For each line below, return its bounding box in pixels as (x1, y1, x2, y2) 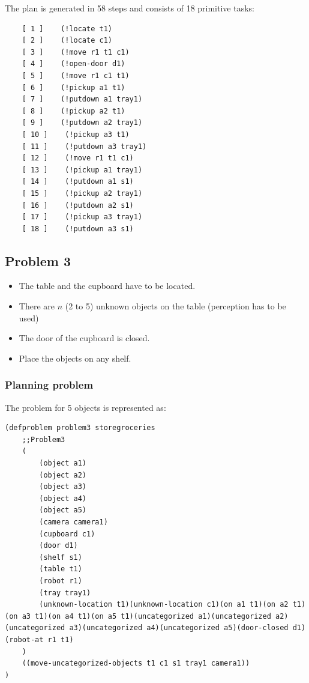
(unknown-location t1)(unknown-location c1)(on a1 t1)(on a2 (39, 600, 289, 609)
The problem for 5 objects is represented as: (5, 401, 166, 413)
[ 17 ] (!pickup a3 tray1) (22, 213, 143, 222)
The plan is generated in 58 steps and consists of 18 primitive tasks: (5, 2, 254, 14)
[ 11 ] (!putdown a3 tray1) (22, 142, 147, 151)
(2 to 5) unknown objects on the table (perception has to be (65, 300, 286, 312)
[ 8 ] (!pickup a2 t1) (22, 106, 125, 115)
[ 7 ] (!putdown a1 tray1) (22, 95, 143, 104)
